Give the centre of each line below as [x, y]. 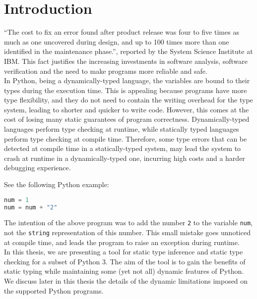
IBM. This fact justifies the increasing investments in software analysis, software [126, 61]
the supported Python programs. [54, 290]
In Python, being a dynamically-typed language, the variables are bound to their [127, 80]
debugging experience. [37, 168]
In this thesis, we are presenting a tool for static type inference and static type [124, 252]
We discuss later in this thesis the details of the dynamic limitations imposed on [126, 281]
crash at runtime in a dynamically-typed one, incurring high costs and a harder [125, 158]
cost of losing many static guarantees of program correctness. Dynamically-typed [127, 119]
